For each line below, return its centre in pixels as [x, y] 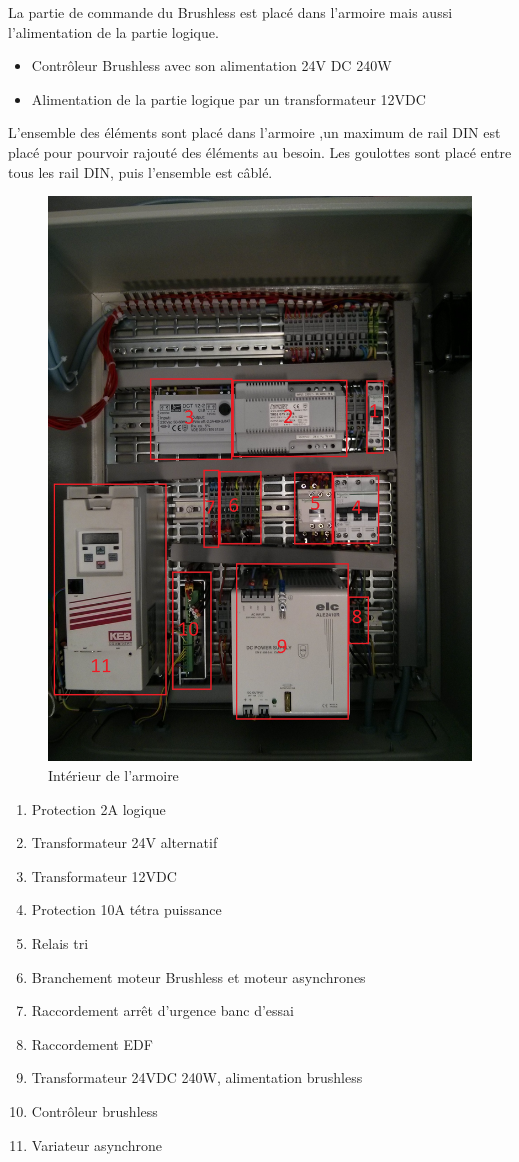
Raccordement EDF [92, 1043]
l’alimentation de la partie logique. [113, 31]
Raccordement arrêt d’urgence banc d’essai [163, 1010]
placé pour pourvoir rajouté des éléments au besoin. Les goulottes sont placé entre [260, 151]
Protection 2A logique [98, 808]
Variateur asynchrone [96, 1144]
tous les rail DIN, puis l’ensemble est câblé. [140, 171]
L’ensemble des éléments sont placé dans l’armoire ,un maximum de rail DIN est [254, 132]
